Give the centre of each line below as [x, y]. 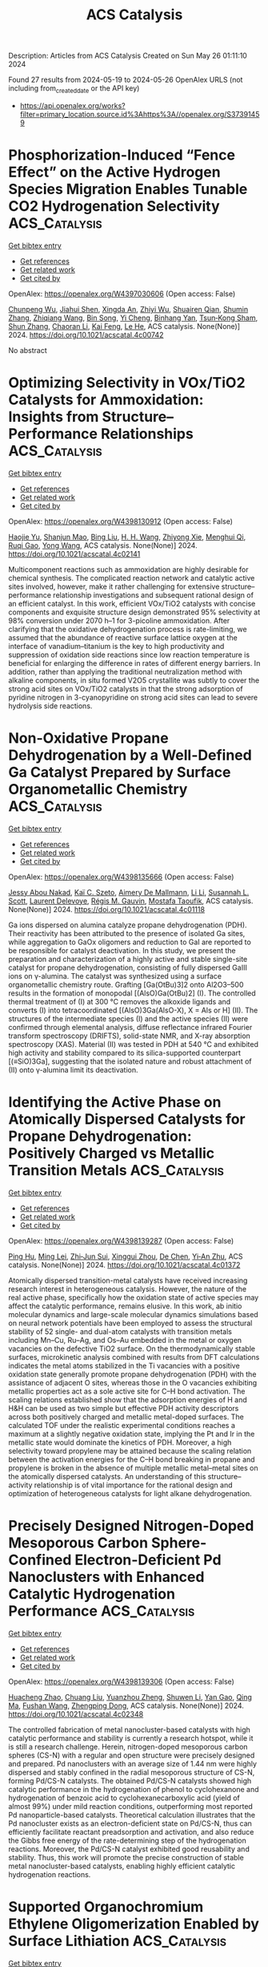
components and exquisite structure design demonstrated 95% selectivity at [134, 612]
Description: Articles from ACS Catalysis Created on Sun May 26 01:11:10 [128, 56]
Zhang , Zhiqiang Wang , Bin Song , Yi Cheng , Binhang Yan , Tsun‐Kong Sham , [133, 318]
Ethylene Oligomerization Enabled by [134, 1924]
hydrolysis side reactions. [50, 706]
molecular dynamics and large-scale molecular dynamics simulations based [133, 1314]
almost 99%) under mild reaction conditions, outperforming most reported [131, 1806]
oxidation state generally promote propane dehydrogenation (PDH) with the [132, 1374]
